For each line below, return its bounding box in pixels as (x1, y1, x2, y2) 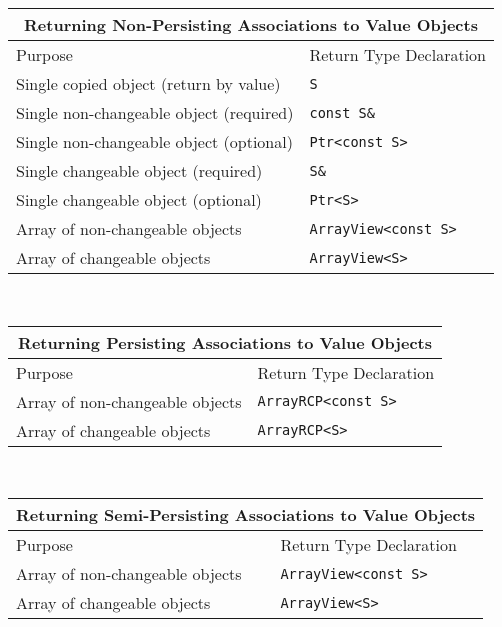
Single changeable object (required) (16, 159, 263, 182)
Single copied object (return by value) (16, 72, 281, 95)
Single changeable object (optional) (16, 188, 262, 211)
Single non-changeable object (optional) (16, 130, 293, 153)
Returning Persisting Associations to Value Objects (18, 330, 432, 354)
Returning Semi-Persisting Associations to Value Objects (16, 503, 476, 527)
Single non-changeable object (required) (16, 101, 294, 124)
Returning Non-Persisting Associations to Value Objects (24, 13, 478, 36)
